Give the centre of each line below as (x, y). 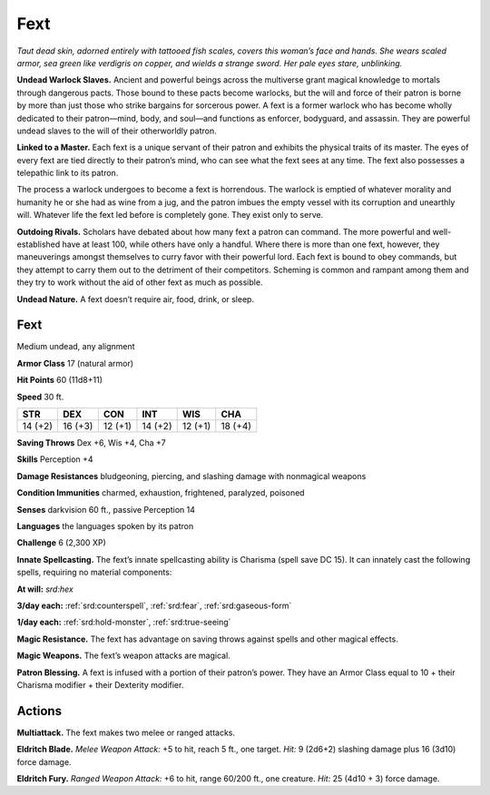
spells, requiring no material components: (94, 573)
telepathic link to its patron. (68, 173)
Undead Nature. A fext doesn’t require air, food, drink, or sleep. (135, 299)
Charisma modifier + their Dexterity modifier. (100, 684)
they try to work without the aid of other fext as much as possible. (140, 282)
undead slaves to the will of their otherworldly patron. (117, 131)
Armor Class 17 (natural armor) (75, 363)
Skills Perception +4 (55, 459)
